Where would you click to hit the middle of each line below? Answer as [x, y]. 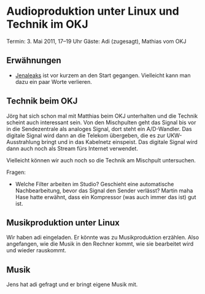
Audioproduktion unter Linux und [93, 11]
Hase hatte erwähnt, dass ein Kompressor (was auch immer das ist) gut [106, 197]
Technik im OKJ [47, 24]
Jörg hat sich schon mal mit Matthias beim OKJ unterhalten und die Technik [102, 116]
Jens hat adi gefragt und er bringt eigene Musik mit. [72, 285]
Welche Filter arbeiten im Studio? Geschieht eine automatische [95, 184]
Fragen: [16, 172]
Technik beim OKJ [42, 101]
